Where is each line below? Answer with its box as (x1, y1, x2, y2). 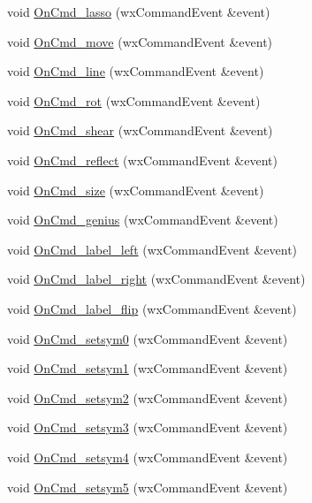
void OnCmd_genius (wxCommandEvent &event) (7, 210, 278, 229)
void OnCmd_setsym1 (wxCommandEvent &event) (7, 359, 288, 377)
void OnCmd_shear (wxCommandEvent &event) (7, 121, 273, 140)
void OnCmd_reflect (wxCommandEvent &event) (7, 150, 278, 169)
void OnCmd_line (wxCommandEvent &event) (7, 62, 264, 80)
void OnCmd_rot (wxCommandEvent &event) (7, 91, 261, 110)
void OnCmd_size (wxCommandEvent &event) (7, 180, 264, 199)
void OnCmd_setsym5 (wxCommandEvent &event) (7, 477, 288, 496)
